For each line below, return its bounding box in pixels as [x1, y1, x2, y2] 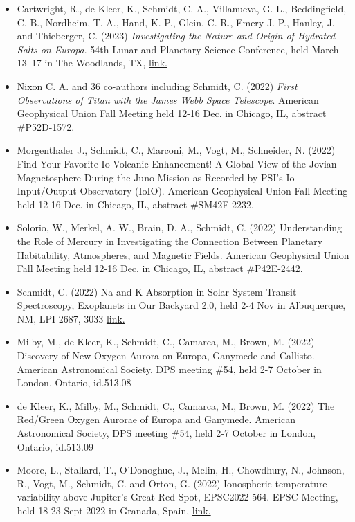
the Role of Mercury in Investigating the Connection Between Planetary [17, 233, 323, 248]
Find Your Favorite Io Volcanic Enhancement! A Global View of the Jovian [17, 156, 337, 170]
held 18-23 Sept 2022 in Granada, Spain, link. [17, 503, 211, 517]
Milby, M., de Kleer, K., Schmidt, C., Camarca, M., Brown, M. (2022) [17, 334, 315, 349]
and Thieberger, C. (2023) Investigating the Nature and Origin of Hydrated [17, 28, 336, 43]
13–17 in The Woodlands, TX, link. [17, 55, 167, 70]
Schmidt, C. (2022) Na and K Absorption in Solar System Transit [17, 284, 297, 298]
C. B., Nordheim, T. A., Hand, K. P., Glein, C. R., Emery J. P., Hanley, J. [17, 15, 335, 29]
